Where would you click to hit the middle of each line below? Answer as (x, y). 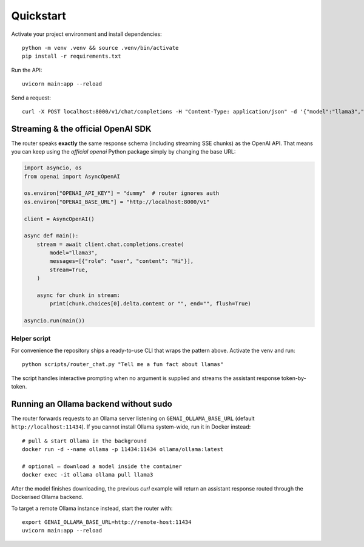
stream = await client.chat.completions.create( (110, 244)
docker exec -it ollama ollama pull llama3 (88, 475)
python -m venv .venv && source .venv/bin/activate (100, 48)
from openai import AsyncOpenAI (72, 176)
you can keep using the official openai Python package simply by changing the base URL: (123, 152)
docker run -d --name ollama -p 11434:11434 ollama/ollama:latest (123, 450)
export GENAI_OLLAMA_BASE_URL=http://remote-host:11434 (107, 522)
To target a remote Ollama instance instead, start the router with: (92, 508)
